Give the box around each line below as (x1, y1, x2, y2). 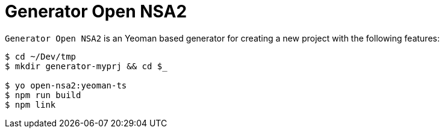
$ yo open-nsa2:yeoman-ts (5, 80, 127, 90)
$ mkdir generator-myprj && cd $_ (5, 61, 167, 71)
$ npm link (5, 99, 56, 110)
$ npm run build (5, 90, 81, 100)
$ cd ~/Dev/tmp (5, 51, 77, 61)
